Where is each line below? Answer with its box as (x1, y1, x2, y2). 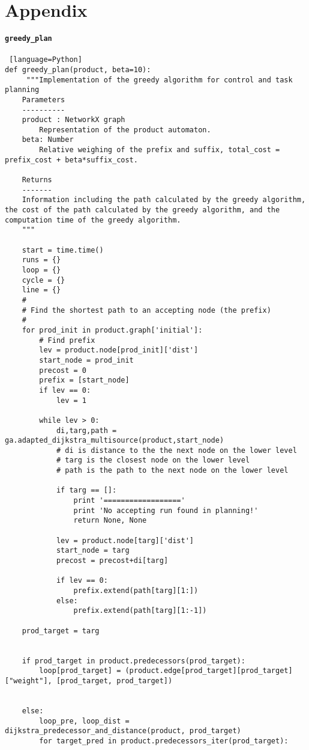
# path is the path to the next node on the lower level (56, 466, 289, 475)
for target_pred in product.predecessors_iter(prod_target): (39, 736, 289, 745)
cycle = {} (22, 275, 65, 284)
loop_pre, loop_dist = (39, 716, 130, 725)
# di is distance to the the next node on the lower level (56, 446, 297, 455)
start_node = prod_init (39, 355, 134, 364)
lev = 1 (56, 396, 87, 405)
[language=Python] (9, 55, 82, 64)
